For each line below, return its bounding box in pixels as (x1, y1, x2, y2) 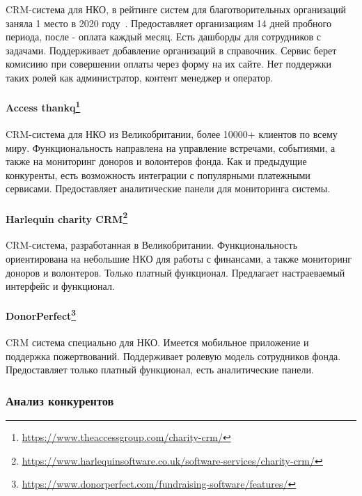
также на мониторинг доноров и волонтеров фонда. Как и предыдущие (6, 154, 307, 169)
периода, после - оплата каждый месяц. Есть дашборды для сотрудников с (6, 29, 322, 44)
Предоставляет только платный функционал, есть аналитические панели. (6, 362, 314, 377)
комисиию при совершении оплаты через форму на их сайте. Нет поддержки (6, 56, 332, 71)
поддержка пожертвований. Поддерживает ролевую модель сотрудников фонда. (6, 348, 341, 363)
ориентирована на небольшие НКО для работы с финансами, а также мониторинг (6, 251, 352, 266)
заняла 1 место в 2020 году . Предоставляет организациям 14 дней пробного (6, 15, 331, 30)
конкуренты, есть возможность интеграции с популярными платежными (6, 167, 310, 182)
